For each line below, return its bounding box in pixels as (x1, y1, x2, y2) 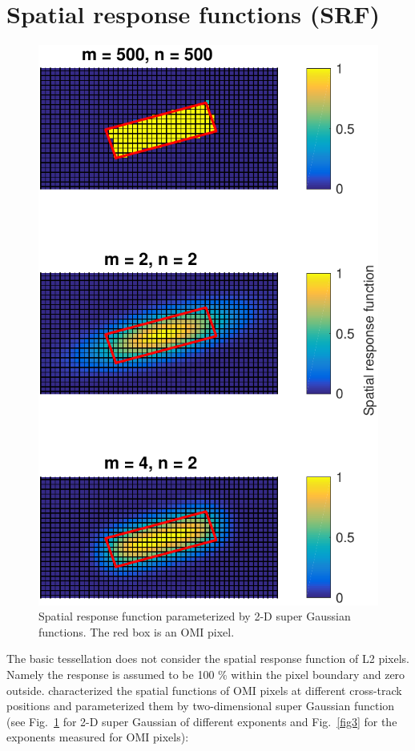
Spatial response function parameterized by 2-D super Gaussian (38, 608, 351, 624)
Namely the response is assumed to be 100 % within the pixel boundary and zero (6, 666, 405, 683)
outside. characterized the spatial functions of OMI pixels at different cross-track (6, 681, 402, 698)
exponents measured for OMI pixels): (6, 729, 189, 745)
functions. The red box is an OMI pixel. (38, 623, 235, 640)
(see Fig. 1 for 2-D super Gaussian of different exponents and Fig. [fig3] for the (6, 713, 397, 729)
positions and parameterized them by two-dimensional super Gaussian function (6, 697, 395, 714)
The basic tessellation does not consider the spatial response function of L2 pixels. (6, 650, 410, 667)
